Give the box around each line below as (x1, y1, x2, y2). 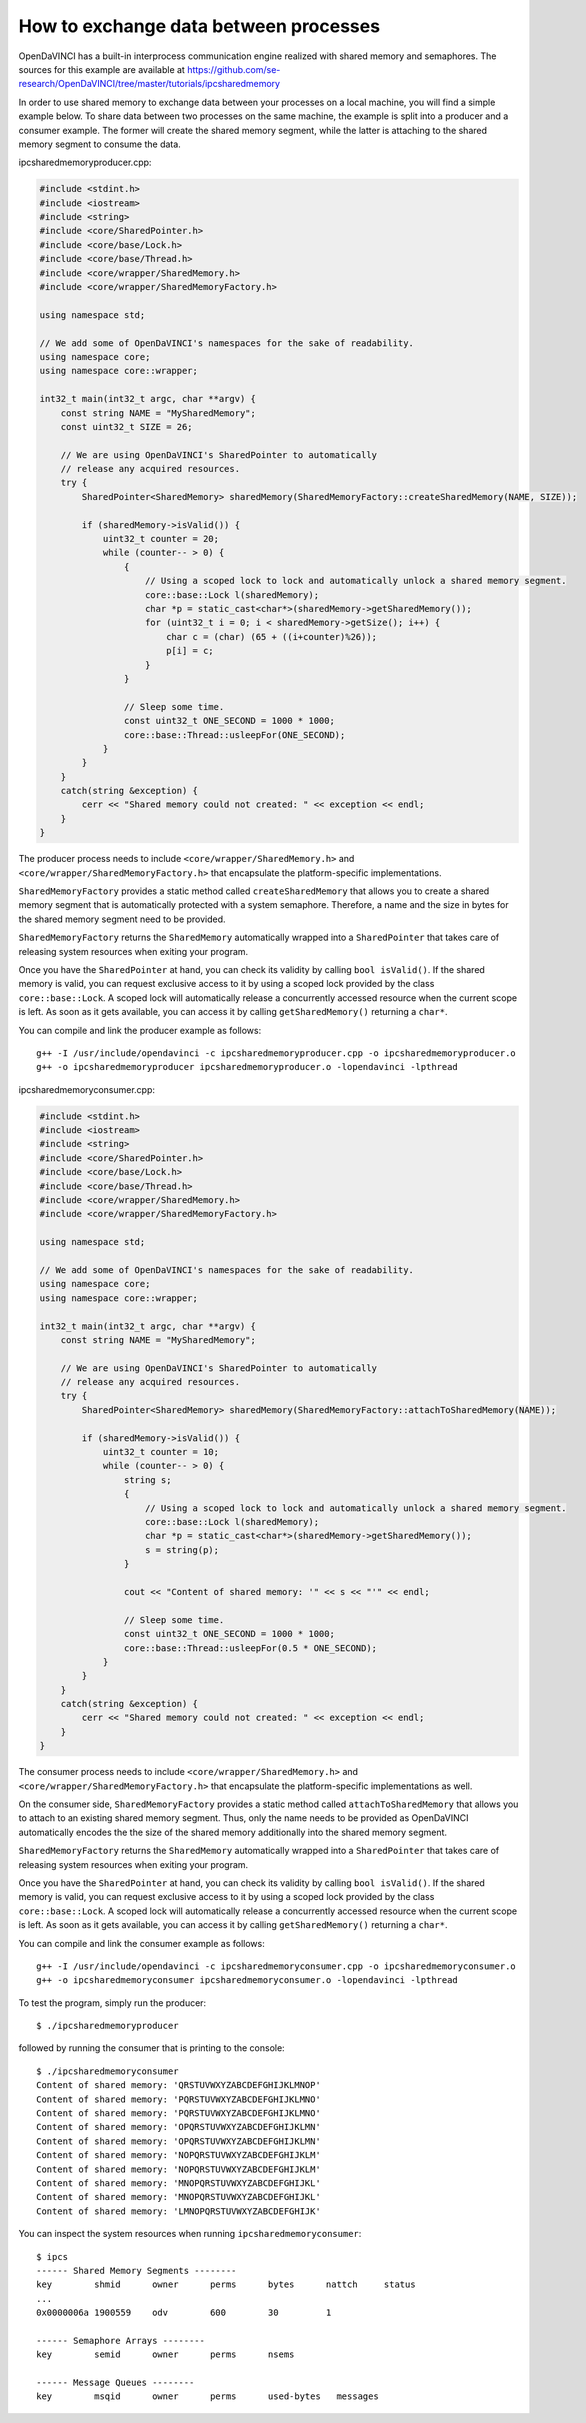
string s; (123, 1474, 172, 1485)
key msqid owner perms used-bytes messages (36, 2391, 379, 2402)
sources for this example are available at (18, 63, 185, 75)
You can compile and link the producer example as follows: (18, 1024, 262, 1036)
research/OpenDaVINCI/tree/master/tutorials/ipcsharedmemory (18, 78, 280, 90)
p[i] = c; (165, 645, 214, 657)
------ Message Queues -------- (36, 2377, 195, 2389)
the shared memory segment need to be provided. (18, 913, 226, 925)
